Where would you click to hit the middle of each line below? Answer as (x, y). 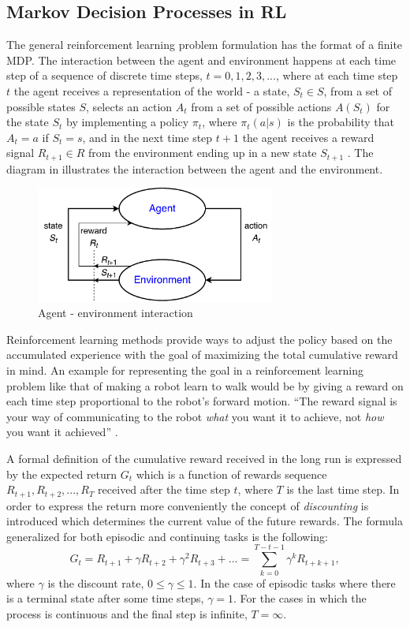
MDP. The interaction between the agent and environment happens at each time (201, 60)
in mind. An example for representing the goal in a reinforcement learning (185, 370)
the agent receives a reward (308, 137)
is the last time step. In (343, 489)
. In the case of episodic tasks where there (294, 582)
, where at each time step (337, 75)
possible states (41, 106)
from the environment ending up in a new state (203, 153)
